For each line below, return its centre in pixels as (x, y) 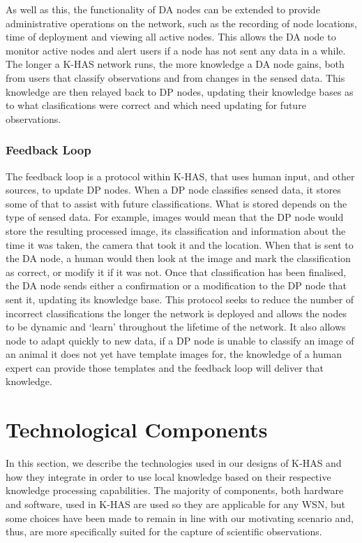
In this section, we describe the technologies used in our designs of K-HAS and (174, 463)
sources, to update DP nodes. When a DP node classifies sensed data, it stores (173, 190)
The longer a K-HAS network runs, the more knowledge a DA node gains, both (175, 64)
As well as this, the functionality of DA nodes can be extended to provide (163, 9)
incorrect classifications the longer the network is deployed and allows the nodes (176, 313)
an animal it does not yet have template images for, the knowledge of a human (174, 354)
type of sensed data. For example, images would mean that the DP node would (175, 217)
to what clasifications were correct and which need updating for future (156, 105)
